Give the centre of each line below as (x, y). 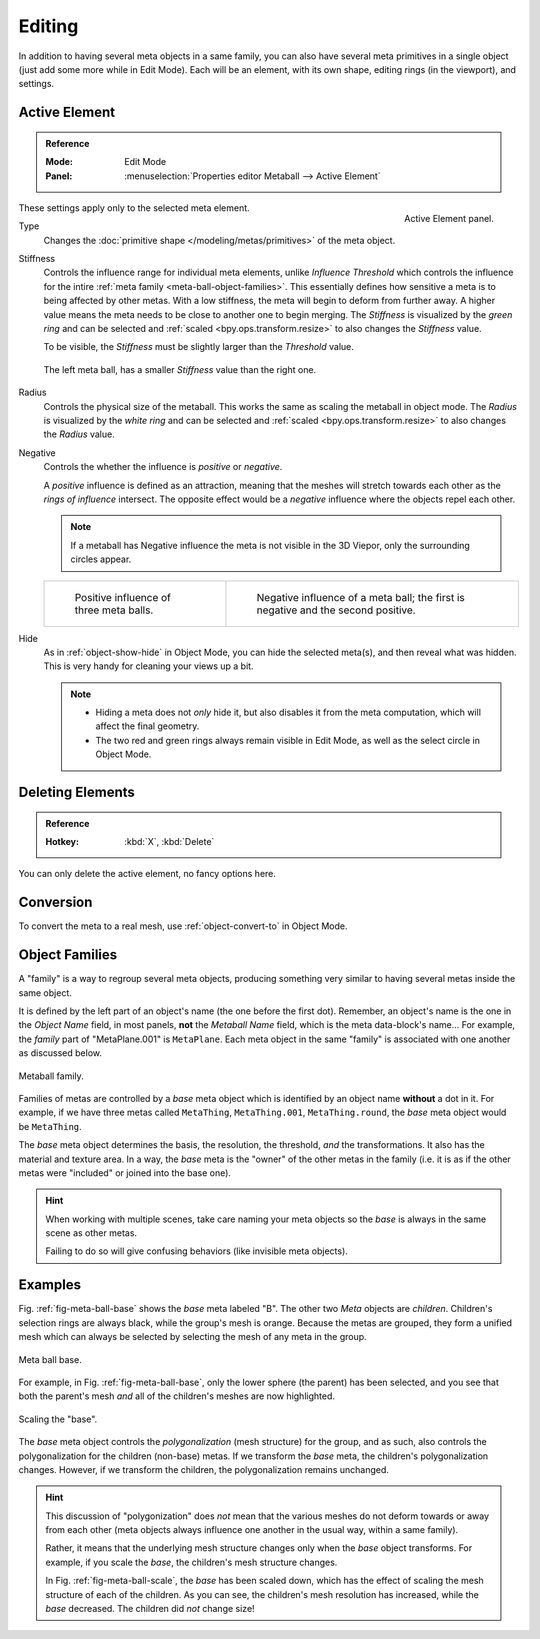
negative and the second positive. (336, 610)
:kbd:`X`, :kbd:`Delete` (169, 842)
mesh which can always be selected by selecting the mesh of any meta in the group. (192, 1337)
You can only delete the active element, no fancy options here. (147, 874)
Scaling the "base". (58, 1419)
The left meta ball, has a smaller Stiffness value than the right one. (180, 369)
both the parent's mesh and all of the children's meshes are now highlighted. (176, 1396)
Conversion (55, 902)
